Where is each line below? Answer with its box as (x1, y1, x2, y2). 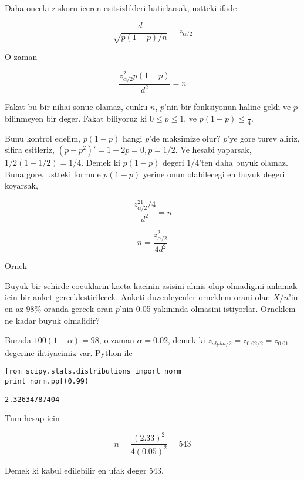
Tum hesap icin (5, 412, 60, 424)
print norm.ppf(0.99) (5, 377, 89, 385)
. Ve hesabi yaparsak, (175, 143, 252, 156)
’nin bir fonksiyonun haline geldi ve (164, 100, 291, 113)
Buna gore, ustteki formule (5, 167, 101, 180)
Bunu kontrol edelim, (5, 132, 80, 144)
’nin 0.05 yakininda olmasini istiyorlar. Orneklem (119, 303, 296, 315)
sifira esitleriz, (5, 143, 55, 156)
